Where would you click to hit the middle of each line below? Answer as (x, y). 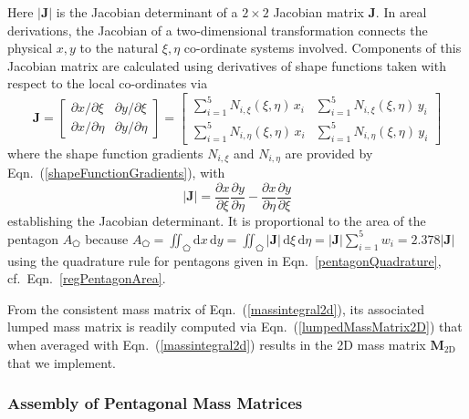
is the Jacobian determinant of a (147, 12)
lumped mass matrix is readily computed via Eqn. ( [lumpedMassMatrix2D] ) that (235, 327)
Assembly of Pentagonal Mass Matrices (155, 403)
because (107, 238)
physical (30, 48)
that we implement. (62, 362)
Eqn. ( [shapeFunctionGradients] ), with (116, 173)
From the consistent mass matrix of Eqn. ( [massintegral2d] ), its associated (216, 308)
